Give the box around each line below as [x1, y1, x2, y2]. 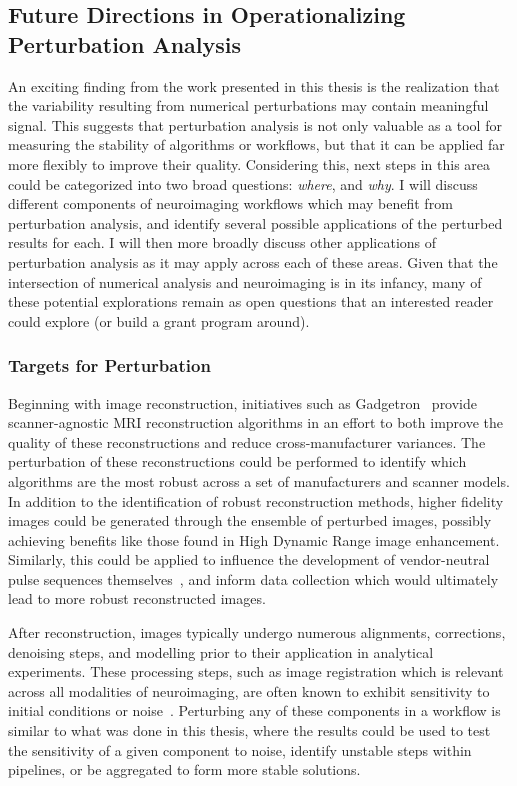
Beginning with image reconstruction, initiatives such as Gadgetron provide [8, 392, 478, 413]
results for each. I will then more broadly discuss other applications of [8, 232, 437, 253]
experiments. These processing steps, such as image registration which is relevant [8, 661, 504, 682]
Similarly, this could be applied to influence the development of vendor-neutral [8, 549, 490, 570]
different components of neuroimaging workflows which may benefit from [8, 193, 453, 214]
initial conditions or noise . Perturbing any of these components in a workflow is [8, 700, 501, 721]
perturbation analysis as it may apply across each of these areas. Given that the [8, 251, 498, 272]
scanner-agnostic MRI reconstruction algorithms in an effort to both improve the [8, 412, 504, 433]
